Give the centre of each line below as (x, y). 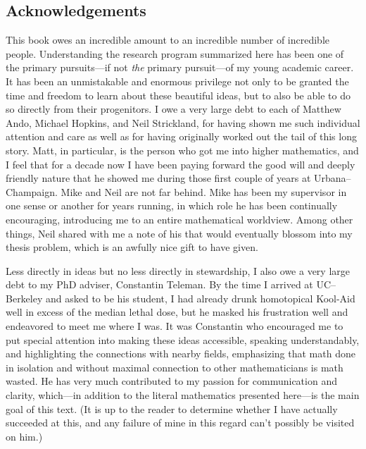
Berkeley (24, 298)
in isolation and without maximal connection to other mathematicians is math (175, 367)
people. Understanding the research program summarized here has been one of (175, 53)
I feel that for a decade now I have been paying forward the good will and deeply (181, 164)
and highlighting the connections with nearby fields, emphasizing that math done (181, 353)
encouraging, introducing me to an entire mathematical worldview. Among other (179, 219)
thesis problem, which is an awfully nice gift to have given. (132, 247)
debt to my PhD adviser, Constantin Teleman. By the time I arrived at (159, 284)
